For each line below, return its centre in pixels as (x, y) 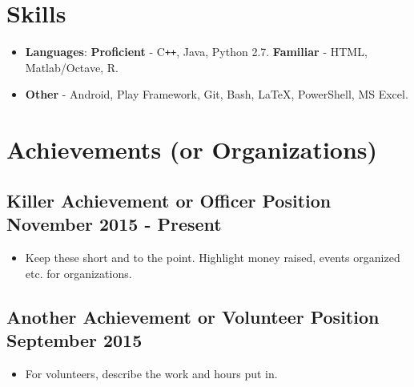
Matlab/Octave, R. (72, 67)
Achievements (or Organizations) (192, 149)
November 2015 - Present (114, 224)
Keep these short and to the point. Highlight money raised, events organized (213, 257)
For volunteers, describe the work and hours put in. (151, 373)
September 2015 (74, 339)
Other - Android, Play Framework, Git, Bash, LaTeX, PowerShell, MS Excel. (217, 94)
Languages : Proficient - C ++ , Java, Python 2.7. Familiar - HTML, (196, 52)
